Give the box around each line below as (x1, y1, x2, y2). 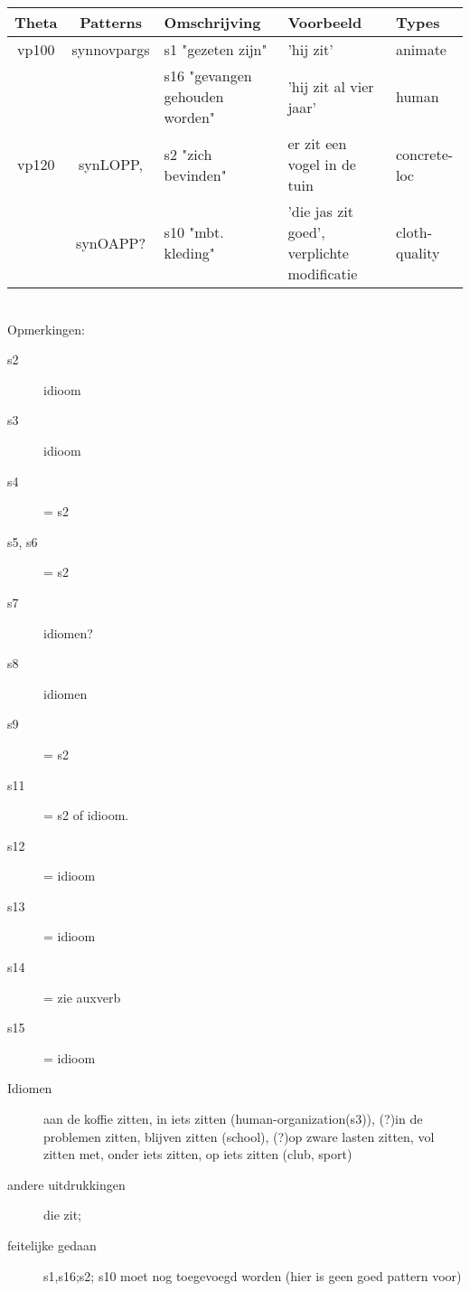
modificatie (287, 263, 358, 284)
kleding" (164, 242, 215, 263)
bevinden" (164, 164, 227, 185)
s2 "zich (164, 143, 212, 165)
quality (395, 242, 440, 263)
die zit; (43, 1205, 81, 1224)
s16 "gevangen (164, 65, 252, 86)
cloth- (395, 222, 432, 242)
